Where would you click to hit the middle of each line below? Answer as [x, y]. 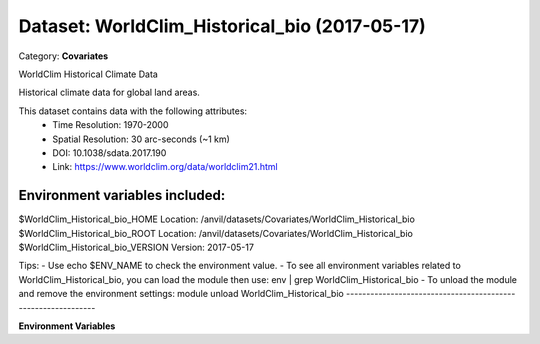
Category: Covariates [63, 56]
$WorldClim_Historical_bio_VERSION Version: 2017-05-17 [136, 247]
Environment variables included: [122, 195]
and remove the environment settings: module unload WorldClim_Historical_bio [181, 294]
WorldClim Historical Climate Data [88, 74]
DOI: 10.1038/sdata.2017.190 [109, 152]
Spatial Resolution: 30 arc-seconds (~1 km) [141, 139]
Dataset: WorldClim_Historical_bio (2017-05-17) [222, 26]
